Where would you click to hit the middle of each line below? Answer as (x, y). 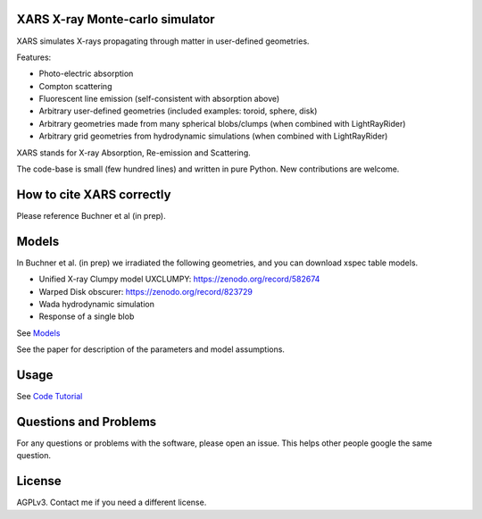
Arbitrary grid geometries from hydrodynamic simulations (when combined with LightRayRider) (213, 136)
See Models (38, 333)
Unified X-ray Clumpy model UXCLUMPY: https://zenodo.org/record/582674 (179, 279)
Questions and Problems (87, 421)
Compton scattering (75, 86)
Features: (34, 57)
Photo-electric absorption (86, 74)
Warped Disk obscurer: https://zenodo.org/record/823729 (146, 291)
